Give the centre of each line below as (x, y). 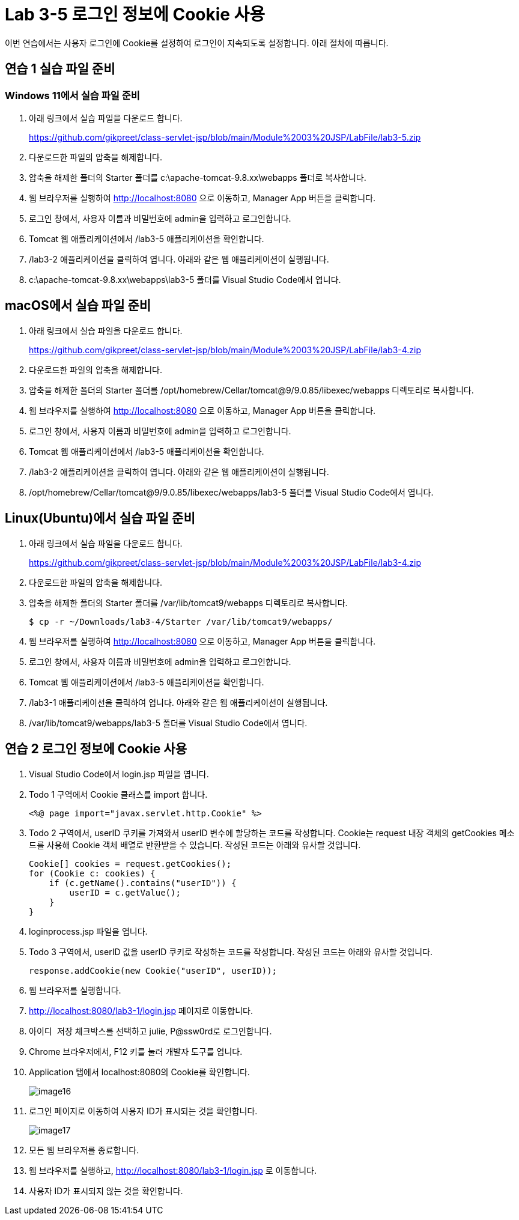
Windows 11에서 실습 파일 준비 (72, 95)
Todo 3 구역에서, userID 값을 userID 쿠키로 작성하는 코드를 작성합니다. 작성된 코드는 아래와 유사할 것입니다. (231, 951)
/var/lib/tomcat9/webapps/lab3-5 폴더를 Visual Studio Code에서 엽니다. (168, 723)
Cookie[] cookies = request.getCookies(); (130, 863)
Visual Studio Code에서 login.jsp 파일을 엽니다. (119, 774)
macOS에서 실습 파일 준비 (78, 306)
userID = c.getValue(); (125, 892)
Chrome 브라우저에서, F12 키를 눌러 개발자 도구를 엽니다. (136, 1051)
